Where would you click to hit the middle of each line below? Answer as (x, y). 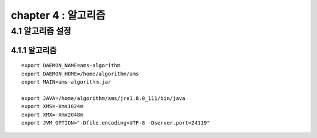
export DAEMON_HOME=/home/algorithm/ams (80, 74)
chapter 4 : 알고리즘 (58, 15)
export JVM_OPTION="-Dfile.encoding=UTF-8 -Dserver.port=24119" (116, 123)
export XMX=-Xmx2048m (52, 115)
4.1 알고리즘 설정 (41, 31)
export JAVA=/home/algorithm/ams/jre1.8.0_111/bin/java (103, 98)
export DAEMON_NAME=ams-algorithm (71, 65)
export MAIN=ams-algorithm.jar (66, 82)
